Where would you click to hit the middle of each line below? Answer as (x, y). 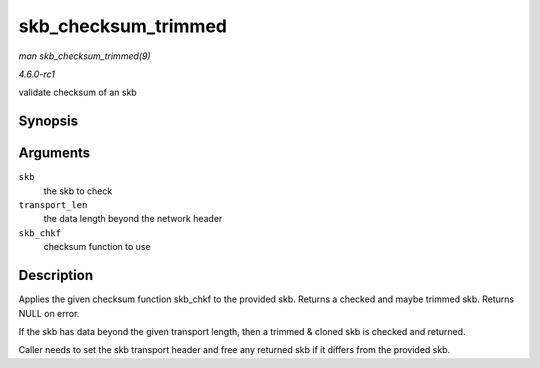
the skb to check (78, 191)
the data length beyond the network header (133, 219)
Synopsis (48, 121)
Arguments (54, 153)
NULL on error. (49, 313)
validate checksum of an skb (77, 92)
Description (56, 275)
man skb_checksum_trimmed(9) (84, 56)
